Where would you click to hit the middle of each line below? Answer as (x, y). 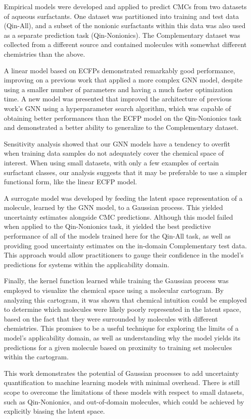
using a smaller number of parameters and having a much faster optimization (118, 89)
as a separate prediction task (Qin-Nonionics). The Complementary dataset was (122, 35)
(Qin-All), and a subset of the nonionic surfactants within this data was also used (125, 25)
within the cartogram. (36, 357)
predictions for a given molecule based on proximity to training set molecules (118, 347)
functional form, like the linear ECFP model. (71, 182)
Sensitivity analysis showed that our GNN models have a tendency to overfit (117, 143)
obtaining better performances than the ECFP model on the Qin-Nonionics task (123, 118)
